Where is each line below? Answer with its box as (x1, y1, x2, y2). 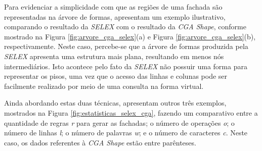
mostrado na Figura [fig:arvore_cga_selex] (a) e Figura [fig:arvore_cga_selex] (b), (4, 31, 256, 41)
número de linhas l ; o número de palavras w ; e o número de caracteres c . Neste (4, 127, 248, 138)
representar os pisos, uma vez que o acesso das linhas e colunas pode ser (4, 71, 228, 81)
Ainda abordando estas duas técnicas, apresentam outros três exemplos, (4, 97, 227, 108)
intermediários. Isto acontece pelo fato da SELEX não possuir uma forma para (4, 61, 247, 71)
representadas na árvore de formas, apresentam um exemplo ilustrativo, (4, 11, 226, 22)
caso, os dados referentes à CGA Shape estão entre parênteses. (4, 137, 196, 147)
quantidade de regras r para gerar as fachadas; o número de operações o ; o (4, 117, 235, 128)
